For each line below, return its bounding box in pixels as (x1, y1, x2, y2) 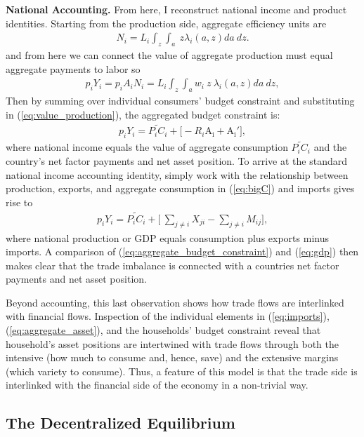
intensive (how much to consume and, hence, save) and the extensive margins (6, 350, 339, 365)
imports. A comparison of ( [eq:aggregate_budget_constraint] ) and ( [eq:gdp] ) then (6, 244, 359, 259)
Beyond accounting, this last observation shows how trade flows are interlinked (6, 295, 344, 309)
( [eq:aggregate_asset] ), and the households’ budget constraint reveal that (6, 323, 321, 337)
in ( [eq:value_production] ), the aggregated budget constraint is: (6, 107, 280, 121)
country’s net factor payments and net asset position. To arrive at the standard (6, 154, 347, 168)
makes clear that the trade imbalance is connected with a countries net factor (6, 257, 339, 272)
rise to (6, 194, 33, 209)
